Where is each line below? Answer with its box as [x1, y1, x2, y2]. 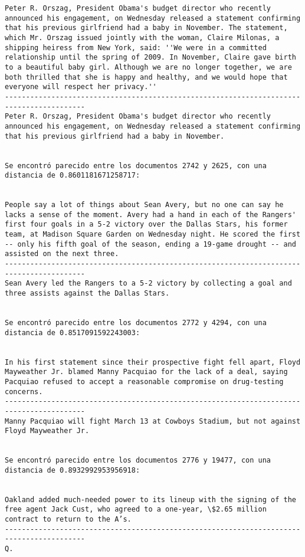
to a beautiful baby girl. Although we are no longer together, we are [5, 63, 292, 71]
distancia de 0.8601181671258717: [5, 171, 140, 180]
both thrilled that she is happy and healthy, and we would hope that [5, 73, 288, 81]
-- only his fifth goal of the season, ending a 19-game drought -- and [5, 240, 296, 248]
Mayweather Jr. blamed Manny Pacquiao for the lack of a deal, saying [5, 368, 288, 376]
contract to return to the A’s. [5, 515, 132, 524]
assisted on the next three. [5, 250, 119, 258]
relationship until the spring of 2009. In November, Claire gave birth [5, 53, 296, 62]
